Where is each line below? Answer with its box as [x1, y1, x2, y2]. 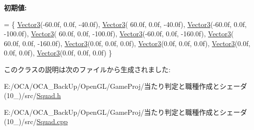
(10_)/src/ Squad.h [4, 90, 61, 101]
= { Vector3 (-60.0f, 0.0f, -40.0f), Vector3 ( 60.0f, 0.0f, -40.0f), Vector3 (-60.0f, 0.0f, [4, 19, 247, 29]
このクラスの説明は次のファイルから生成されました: [4, 64, 171, 74]
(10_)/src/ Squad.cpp [4, 116, 68, 127]
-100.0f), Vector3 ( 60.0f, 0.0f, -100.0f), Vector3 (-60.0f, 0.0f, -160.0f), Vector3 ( [4, 28, 234, 39]
